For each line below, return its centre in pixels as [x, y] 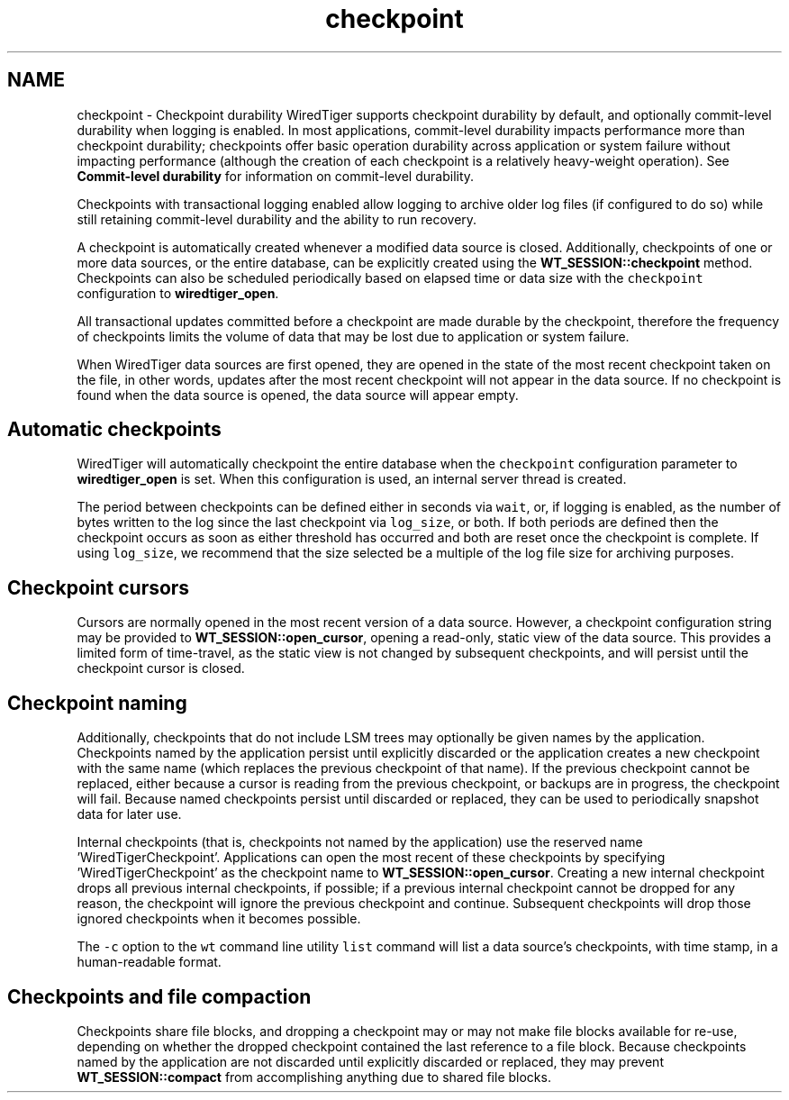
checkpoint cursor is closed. [161, 668]
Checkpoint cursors [99, 587]
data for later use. [129, 814]
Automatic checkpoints [114, 430]
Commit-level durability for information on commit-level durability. [276, 176]
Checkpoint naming [97, 703]
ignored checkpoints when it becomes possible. [219, 919]
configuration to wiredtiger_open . [178, 293]
